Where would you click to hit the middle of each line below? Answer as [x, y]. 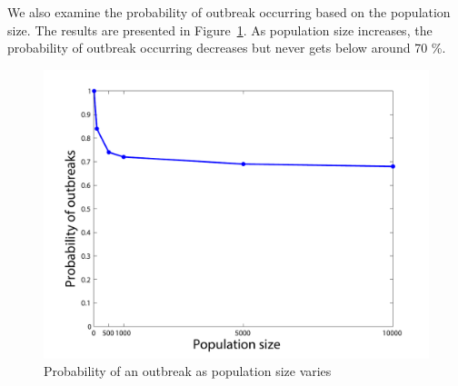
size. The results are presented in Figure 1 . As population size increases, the [220, 30]
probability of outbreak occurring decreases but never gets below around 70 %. [227, 48]
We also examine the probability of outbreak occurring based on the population [229, 12]
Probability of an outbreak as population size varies [188, 371]
